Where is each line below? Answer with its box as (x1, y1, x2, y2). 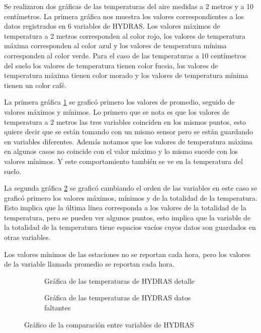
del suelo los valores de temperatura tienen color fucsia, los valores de (4, 60, 218, 70)
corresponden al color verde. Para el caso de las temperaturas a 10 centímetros (4, 50, 246, 60)
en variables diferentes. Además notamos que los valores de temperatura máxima (4, 136, 253, 146)
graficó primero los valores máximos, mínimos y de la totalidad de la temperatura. (4, 192, 257, 203)
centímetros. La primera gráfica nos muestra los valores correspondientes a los (4, 11, 244, 21)
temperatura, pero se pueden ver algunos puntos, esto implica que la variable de (4, 212, 251, 222)
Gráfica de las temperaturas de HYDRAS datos (44, 292, 191, 303)
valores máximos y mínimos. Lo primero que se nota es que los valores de (4, 106, 230, 117)
